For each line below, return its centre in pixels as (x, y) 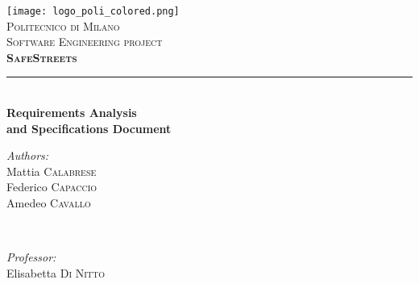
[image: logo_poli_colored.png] (93, 11)
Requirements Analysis (72, 113)
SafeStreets (42, 57)
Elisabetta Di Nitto (56, 272)
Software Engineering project (85, 42)
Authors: (28, 155)
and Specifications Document (89, 128)
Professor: (31, 257)
